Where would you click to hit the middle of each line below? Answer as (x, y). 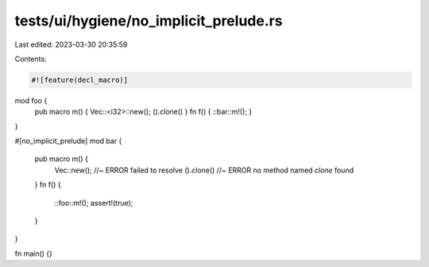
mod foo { (31, 100)
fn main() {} (34, 253)
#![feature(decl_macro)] (80, 80)
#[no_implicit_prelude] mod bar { (68, 141)
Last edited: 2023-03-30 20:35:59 (71, 44)
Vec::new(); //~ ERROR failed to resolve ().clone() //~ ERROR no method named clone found (204, 170)
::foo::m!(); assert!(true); (94, 203)
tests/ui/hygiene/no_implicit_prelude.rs (149, 21)
